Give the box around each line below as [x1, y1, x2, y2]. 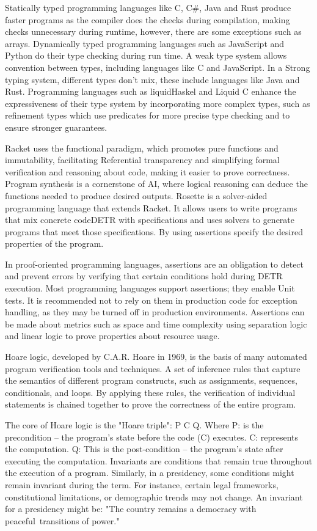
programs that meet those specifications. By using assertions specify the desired [5, 225, 303, 238]
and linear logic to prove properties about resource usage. [5, 329, 220, 342]
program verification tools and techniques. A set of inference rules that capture [5, 362, 301, 375]
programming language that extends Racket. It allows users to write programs [5, 201, 297, 214]
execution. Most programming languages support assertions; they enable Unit [5, 282, 295, 295]
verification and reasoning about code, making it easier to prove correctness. [5, 165, 290, 178]
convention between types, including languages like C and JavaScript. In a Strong [5, 60, 310, 73]
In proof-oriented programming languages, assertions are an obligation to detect [5, 257, 304, 270]
